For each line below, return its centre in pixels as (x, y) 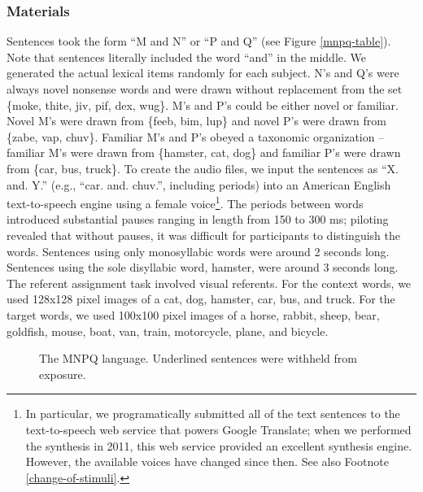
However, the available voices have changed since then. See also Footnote (207, 462)
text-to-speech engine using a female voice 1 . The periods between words (185, 202)
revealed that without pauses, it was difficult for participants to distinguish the (203, 235)
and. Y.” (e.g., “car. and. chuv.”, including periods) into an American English (199, 184)
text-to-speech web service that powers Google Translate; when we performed (218, 429)
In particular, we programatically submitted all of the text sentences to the (213, 414)
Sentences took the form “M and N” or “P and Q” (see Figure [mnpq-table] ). (199, 41)
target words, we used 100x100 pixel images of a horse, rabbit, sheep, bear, (193, 314)
